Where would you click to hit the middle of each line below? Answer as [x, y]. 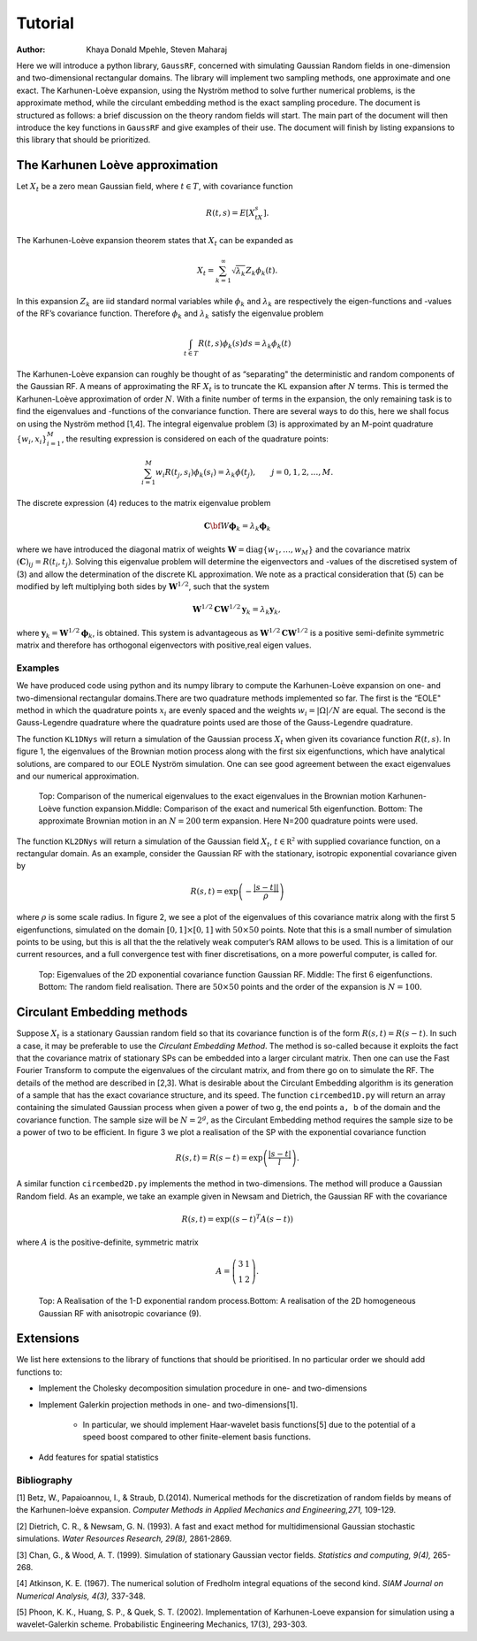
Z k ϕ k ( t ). [262, 272]
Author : [31, 50]
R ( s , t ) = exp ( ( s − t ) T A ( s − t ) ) [237, 1219]
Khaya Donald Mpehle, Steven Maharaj [157, 50]
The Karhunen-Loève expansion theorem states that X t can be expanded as [155, 241]
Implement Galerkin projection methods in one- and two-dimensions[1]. [168, 1404]
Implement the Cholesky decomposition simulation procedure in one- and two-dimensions [203, 1388]
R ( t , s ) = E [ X [231, 213]
